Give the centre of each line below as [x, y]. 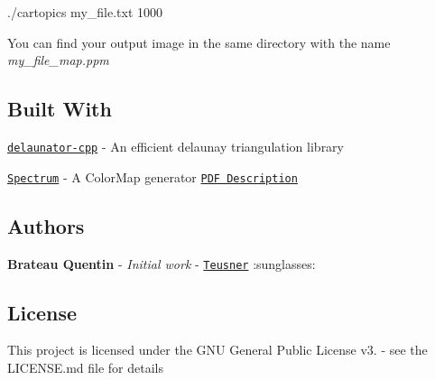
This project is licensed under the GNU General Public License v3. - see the [217, 350]
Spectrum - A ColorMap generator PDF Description [153, 176]
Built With [60, 109]
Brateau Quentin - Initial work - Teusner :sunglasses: [162, 263]
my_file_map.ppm [58, 60]
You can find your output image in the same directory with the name [199, 42]
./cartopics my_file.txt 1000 [85, 12]
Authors [46, 225]
